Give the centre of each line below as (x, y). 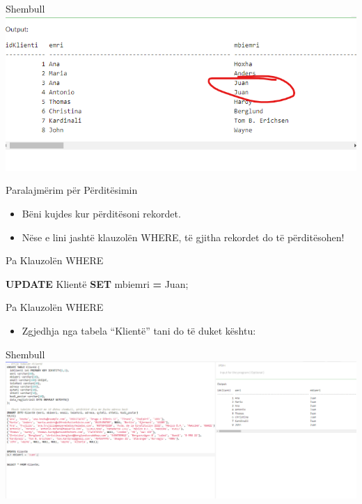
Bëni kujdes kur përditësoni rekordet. (101, 213)
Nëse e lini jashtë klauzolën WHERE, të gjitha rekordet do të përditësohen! (183, 237)
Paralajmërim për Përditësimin (72, 190)
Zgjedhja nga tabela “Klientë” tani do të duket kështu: (139, 330)
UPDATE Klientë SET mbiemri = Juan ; (97, 283)
